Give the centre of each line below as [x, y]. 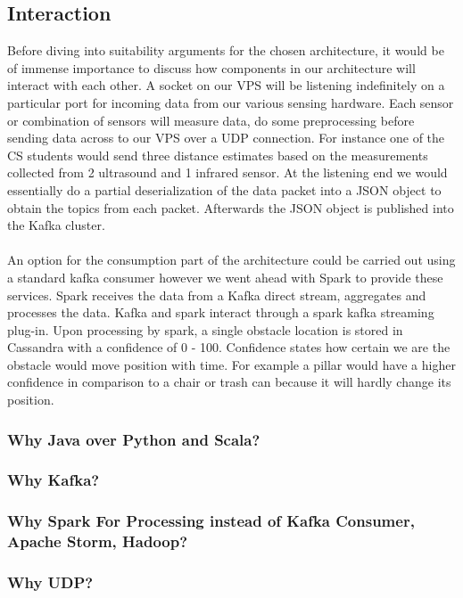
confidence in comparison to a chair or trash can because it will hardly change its [229, 382]
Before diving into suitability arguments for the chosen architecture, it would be [226, 50]
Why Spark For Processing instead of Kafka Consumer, [211, 521]
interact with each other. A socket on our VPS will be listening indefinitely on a [226, 85]
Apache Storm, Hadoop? [98, 541]
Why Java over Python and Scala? [134, 439]
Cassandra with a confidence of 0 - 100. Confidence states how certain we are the [229, 347]
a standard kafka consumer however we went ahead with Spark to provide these [225, 277]
